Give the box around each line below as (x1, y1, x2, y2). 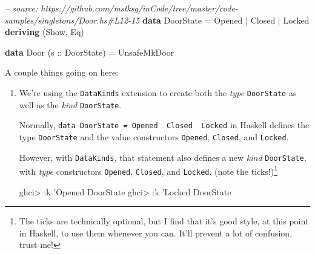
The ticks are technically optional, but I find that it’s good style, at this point (19, 215, 309, 227)
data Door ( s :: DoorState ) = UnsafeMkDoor (5, 45, 174, 58)
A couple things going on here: (5, 66, 119, 79)
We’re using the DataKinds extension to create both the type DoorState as (19, 86, 297, 99)
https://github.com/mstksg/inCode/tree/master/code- (41, 2, 238, 14)
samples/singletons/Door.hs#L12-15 (5, 13, 140, 26)
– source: (5, 2, 38, 14)
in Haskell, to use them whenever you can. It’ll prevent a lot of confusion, (19, 226, 293, 239)
